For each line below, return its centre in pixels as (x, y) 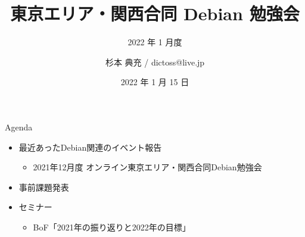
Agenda (19, 127)
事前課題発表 (44, 187)
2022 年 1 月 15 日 (155, 82)
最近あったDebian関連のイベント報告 (90, 147)
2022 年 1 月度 (155, 42)
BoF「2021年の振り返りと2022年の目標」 (112, 227)
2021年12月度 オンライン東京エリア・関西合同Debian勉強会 (147, 167)
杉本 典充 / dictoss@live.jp (155, 62)
